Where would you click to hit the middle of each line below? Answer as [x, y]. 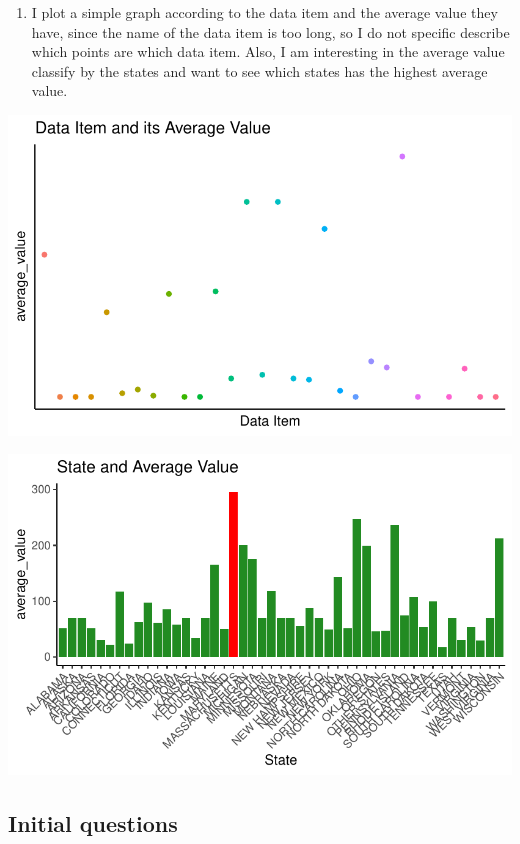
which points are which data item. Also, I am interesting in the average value [268, 51]
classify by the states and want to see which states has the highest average [259, 70]
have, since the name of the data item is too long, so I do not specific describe [270, 31]
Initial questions [93, 822]
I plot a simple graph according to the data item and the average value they [264, 12]
